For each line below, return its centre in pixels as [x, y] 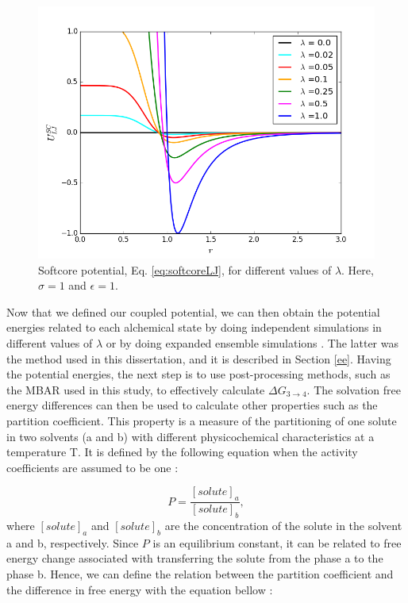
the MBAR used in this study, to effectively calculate [136, 389]
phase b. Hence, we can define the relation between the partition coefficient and [200, 573]
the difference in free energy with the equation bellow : [140, 589]
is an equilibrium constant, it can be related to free [277, 542]
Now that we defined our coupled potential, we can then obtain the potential [193, 311]
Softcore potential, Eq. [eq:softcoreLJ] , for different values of [185, 269]
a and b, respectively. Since [73, 542]
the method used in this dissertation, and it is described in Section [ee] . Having [199, 358]
